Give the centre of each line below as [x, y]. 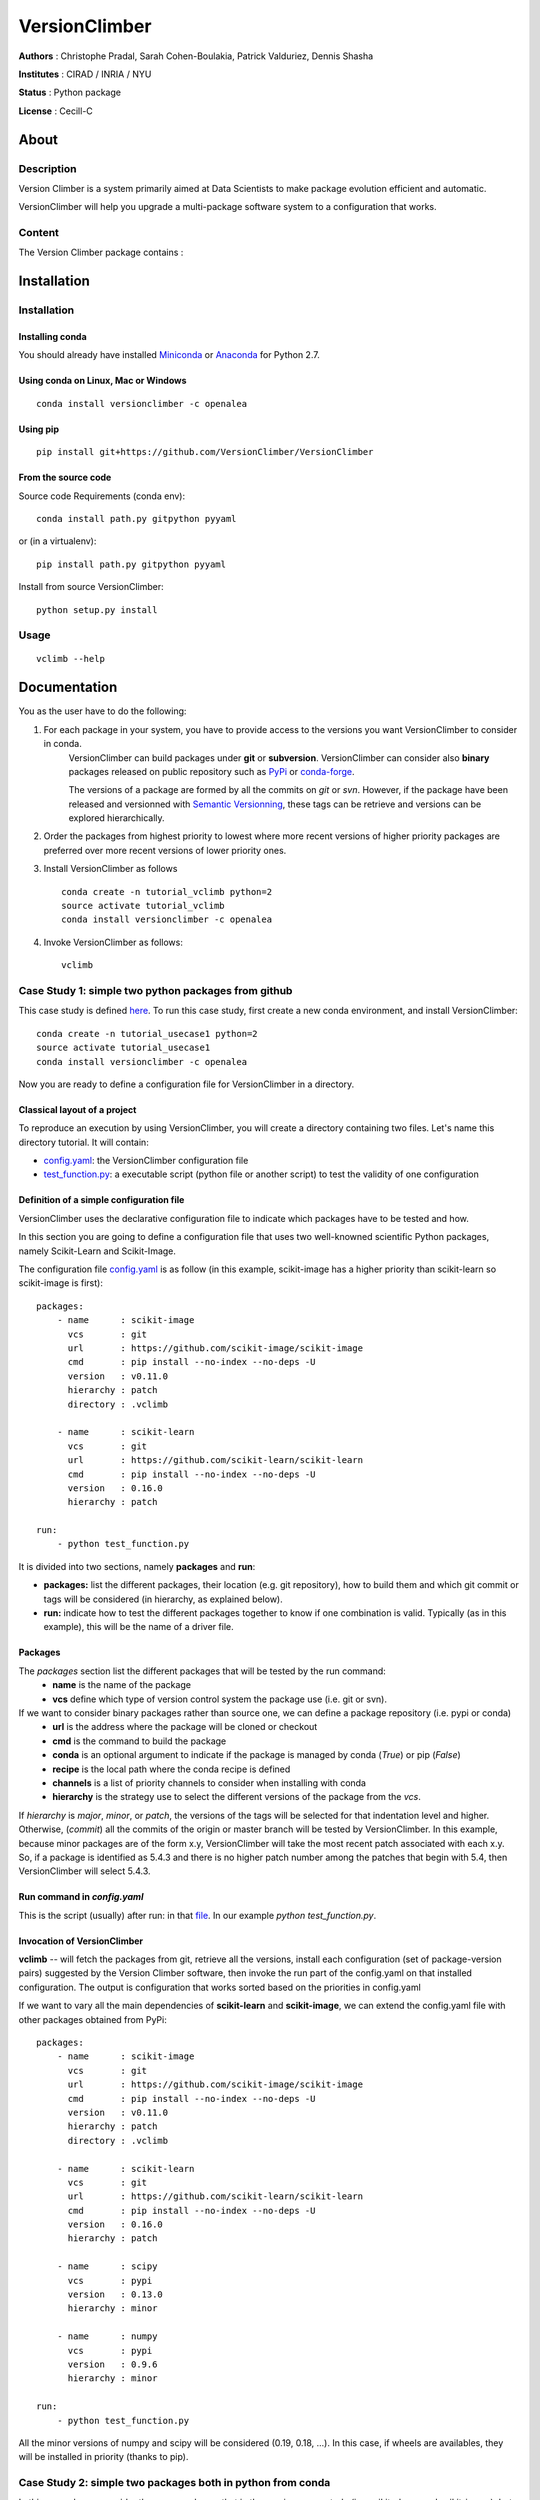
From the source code [65, 477]
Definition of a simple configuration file [101, 1200]
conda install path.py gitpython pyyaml [136, 518]
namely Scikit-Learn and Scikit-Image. [97, 1251]
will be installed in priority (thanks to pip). [103, 2457]
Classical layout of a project [77, 1109]
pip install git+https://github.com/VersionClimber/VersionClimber [205, 452]
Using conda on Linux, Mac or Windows [102, 381]
